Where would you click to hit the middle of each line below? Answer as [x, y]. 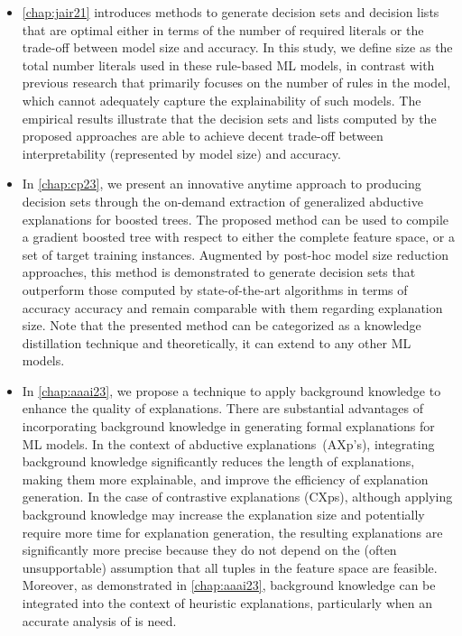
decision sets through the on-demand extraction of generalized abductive [222, 201]
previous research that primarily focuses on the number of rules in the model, [236, 83]
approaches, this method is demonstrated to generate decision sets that [219, 272]
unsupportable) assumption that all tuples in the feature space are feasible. [230, 567]
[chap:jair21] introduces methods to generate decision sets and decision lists [231, 12]
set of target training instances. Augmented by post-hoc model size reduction [236, 254]
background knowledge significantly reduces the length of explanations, [218, 461]
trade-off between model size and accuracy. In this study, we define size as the [237, 47]
